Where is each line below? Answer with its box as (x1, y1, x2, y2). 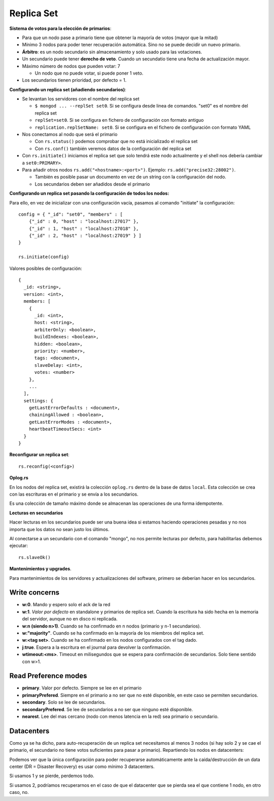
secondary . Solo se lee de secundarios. (22, 699, 106, 705)
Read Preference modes (9, 672, 87, 680)
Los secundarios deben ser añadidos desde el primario (35, 181, 150, 187)
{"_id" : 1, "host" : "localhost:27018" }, (28, 226, 139, 231)
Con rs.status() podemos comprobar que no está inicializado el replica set (35, 138, 198, 145)
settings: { (23, 398, 53, 403)
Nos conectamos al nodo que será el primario (22, 131, 118, 137)
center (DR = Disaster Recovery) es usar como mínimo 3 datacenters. (9, 763, 155, 770)
